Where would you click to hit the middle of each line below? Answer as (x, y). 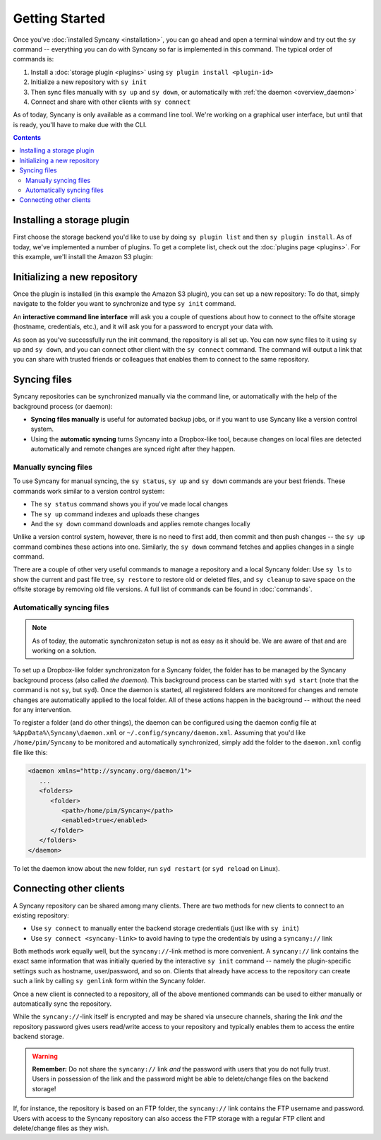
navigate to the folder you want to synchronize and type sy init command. (125, 304)
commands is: (34, 59)
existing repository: (41, 915)
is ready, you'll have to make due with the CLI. (80, 124)
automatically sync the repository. (62, 1004)
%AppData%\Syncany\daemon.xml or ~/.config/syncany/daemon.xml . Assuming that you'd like (159, 732)
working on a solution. (64, 651)
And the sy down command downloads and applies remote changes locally (140, 523)
